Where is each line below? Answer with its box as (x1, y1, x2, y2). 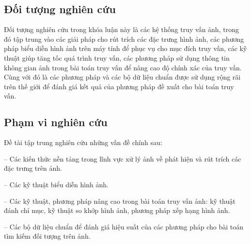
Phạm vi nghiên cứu (4, 114, 108, 130)
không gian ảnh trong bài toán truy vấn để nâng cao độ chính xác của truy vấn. (4, 62, 242, 72)
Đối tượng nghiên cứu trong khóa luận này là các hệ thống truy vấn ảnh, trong (4, 24, 239, 34)
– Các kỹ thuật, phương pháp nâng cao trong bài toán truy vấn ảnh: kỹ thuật (4, 195, 235, 206)
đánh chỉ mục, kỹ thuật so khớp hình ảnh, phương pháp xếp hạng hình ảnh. (4, 205, 230, 215)
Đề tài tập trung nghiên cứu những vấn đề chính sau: (4, 137, 162, 147)
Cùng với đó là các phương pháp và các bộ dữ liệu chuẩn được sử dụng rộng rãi (4, 72, 241, 82)
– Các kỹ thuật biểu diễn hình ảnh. (4, 179, 109, 189)
